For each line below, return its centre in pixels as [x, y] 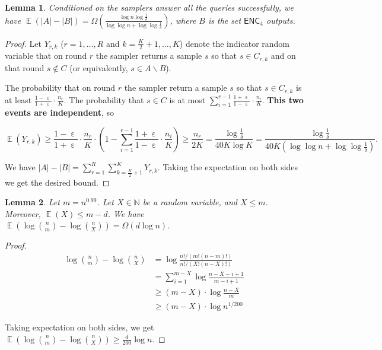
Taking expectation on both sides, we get [79, 327]
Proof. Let [23, 43]
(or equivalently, [99, 67]
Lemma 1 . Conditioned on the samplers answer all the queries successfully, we [149, 7]
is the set [225, 20]
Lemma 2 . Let [32, 202]
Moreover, [23, 213]
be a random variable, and [190, 202]
